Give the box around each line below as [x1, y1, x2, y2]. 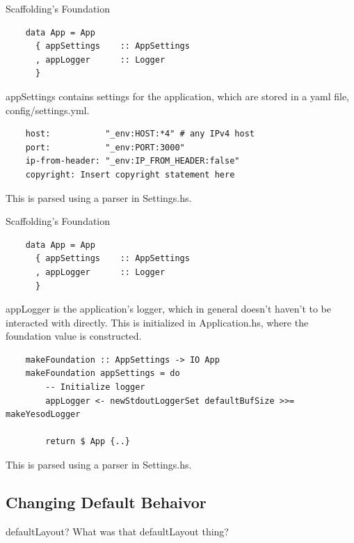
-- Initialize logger [45, 382, 145, 393]
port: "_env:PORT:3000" [25, 142, 185, 152]
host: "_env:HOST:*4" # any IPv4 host [25, 129, 255, 139]
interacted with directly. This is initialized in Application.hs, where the [6, 315, 309, 329]
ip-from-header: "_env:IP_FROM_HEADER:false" [25, 156, 240, 166]
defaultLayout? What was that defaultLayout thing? [6, 524, 229, 538]
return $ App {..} [45, 436, 130, 447]
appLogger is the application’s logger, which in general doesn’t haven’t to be [6, 301, 332, 316]
